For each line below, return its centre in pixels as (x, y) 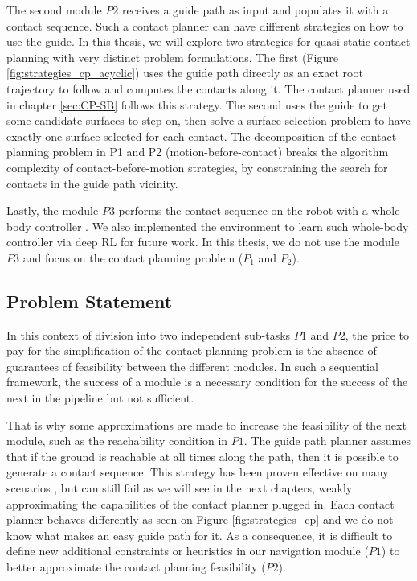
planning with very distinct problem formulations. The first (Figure (172, 57)
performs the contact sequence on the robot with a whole (259, 210)
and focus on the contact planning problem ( (133, 257)
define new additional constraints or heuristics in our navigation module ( (188, 551)
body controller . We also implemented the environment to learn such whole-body (208, 226)
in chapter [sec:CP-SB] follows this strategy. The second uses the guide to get (197, 104)
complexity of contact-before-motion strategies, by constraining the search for (197, 167)
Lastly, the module (53, 210)
